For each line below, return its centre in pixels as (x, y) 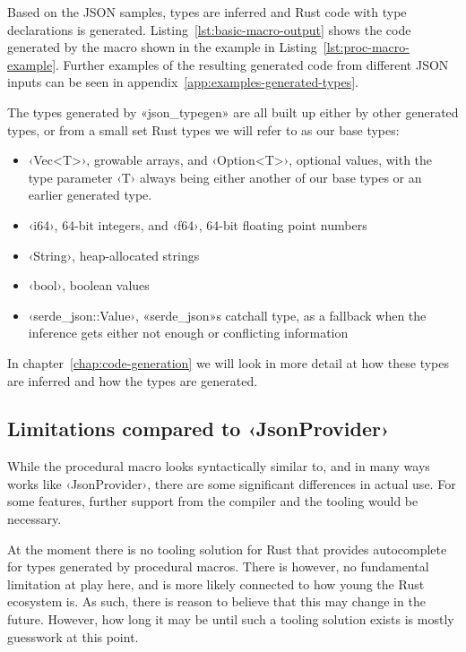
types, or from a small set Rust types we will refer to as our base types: (203, 129)
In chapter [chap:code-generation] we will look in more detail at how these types (228, 362)
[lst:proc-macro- (366, 47)
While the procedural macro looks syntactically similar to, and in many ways (219, 466)
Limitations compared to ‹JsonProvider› (198, 429)
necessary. (35, 519)
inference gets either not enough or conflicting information (188, 333)
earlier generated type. (90, 195)
